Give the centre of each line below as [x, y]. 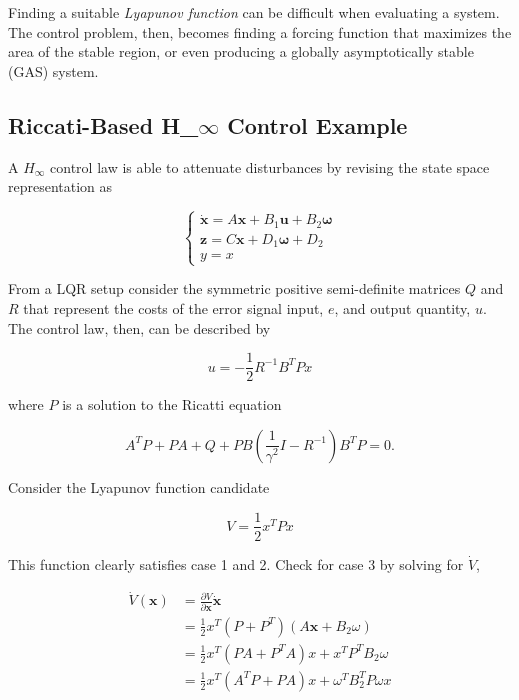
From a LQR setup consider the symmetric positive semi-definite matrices [234, 288]
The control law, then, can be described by [139, 327]
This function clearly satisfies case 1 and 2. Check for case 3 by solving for [236, 563]
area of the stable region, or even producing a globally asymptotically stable [241, 51]
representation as [60, 186]
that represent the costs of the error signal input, [173, 308]
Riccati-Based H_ [103, 124]
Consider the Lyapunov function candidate [139, 486]
